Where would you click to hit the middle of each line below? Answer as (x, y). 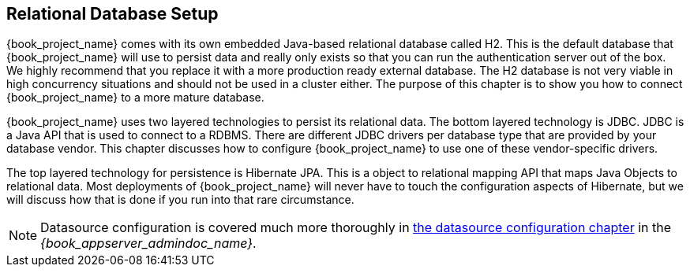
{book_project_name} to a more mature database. (135, 98)
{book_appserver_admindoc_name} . (148, 243)
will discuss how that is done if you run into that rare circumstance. (180, 200)
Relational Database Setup (112, 14)
